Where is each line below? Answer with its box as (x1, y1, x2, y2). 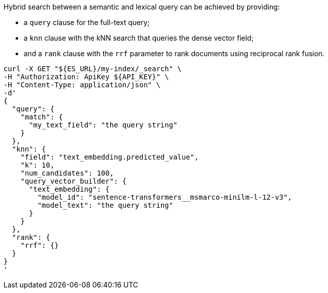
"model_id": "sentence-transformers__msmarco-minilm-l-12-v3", (37, 193, 292, 201)
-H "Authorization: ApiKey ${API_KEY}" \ (4, 73, 169, 81)
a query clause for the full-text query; (24, 18, 150, 27)
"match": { (20, 113, 63, 121)
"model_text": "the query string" (37, 201, 174, 209)
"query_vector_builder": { (20, 177, 127, 185)
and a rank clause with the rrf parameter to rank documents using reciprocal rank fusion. (24, 49, 325, 58)
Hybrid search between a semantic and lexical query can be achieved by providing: (4, 3, 280, 11)
